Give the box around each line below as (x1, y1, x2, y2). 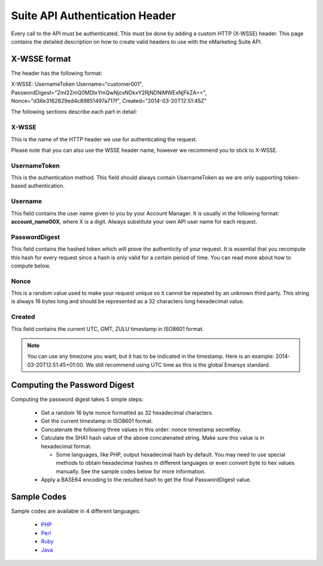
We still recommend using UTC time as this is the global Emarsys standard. (86, 361, 270, 368)
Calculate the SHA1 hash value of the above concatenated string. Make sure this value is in (41, 434, 264, 442)
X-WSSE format (11, 54, 71, 64)
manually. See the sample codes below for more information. (56, 467, 206, 475)
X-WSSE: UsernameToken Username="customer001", (11, 81, 144, 88)
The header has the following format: (11, 69, 103, 77)
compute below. (11, 262, 51, 269)
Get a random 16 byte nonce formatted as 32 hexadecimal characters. (41, 409, 214, 416)
